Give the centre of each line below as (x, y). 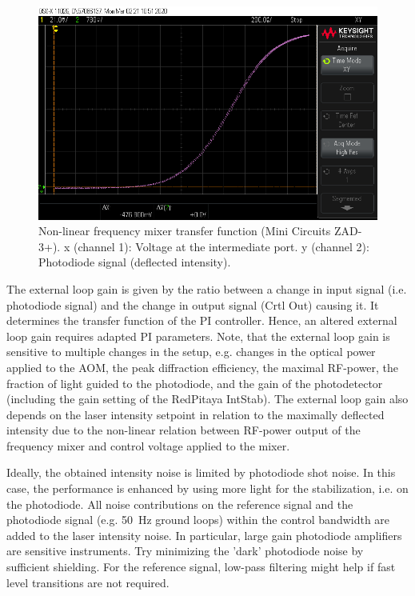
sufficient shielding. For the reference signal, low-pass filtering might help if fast (201, 567)
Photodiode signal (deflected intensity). (135, 262)
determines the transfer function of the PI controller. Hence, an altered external (202, 320)
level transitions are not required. (88, 582)
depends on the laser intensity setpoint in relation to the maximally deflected (196, 414)
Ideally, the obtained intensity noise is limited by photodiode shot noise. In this (201, 472)
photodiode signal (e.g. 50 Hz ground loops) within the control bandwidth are (198, 520)
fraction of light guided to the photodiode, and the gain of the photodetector (195, 383)
